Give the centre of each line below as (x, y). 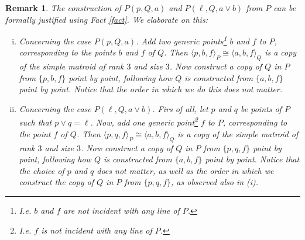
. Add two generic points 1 (181, 40)
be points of (261, 109)
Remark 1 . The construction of (63, 8)
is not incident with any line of (97, 230)
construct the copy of (56, 182)
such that (35, 122)
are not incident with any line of (121, 211)
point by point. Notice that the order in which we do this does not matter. (151, 89)
